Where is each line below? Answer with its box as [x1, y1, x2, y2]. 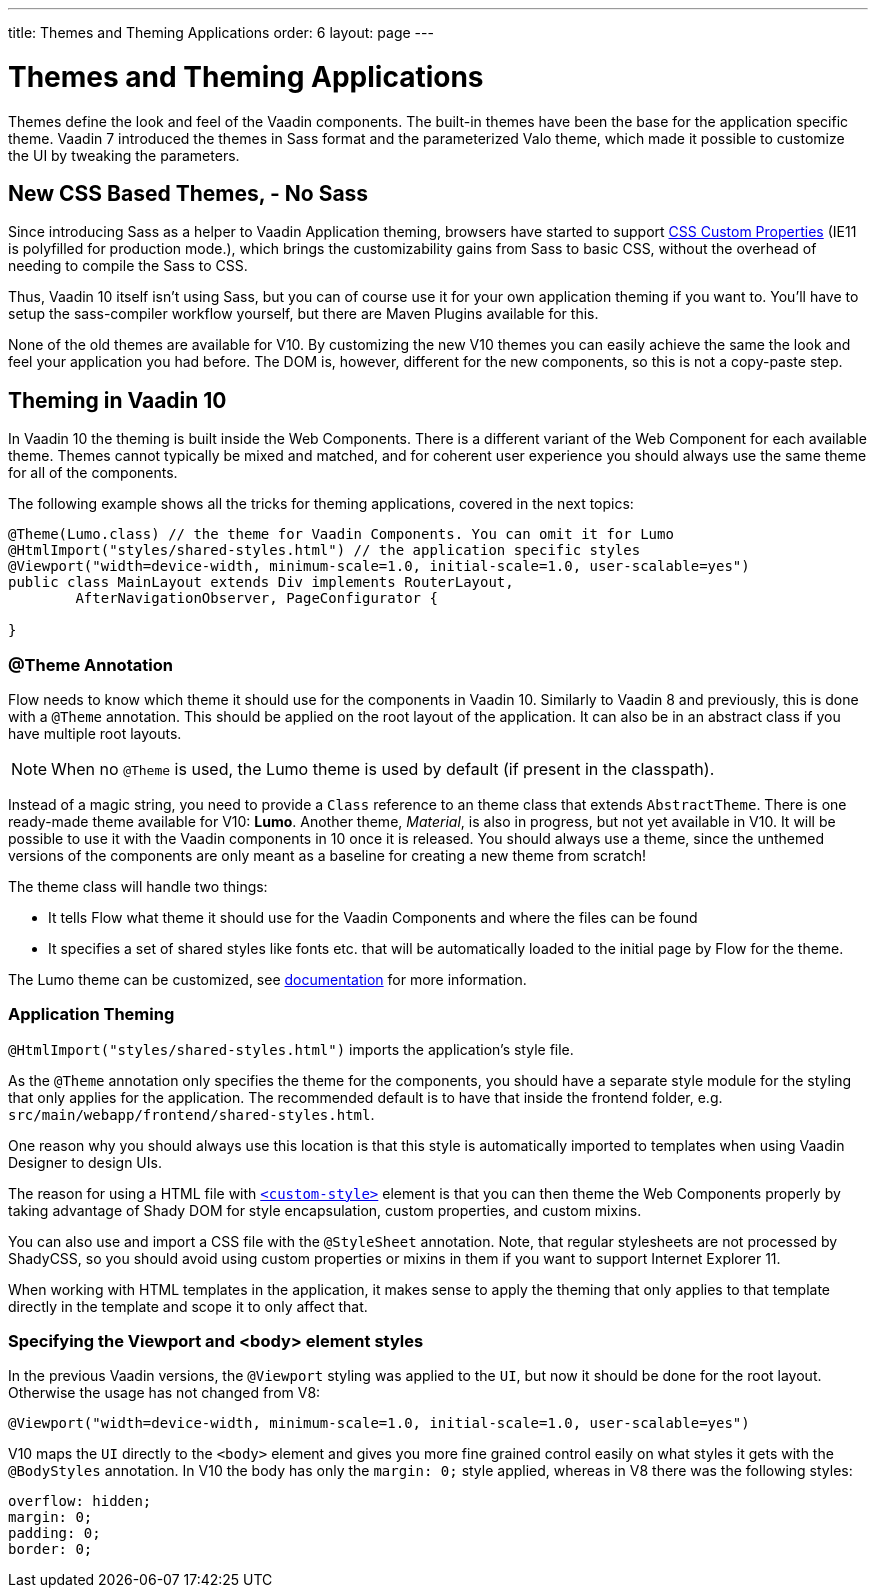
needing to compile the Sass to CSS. [8, 257, 248, 275]
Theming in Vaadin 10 [8, 387, 227, 413]
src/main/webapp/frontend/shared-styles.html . [8, 1105, 375, 1123]
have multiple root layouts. [8, 724, 182, 742]
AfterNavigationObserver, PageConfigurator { [75, 590, 438, 607]
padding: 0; [8, 1525, 101, 1542]
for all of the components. [8, 464, 178, 482]
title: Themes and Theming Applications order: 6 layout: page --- [8, 24, 434, 41]
